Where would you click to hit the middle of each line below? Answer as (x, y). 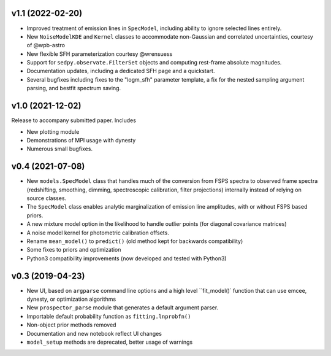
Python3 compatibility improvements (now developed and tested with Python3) (127, 258)
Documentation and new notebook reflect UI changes (94, 333)
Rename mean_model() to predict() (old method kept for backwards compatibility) (135, 241)
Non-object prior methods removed (71, 325)
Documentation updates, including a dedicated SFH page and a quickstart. (121, 71)
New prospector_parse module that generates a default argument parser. (123, 308)
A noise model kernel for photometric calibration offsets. (98, 233)
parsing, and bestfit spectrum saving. (74, 88)
